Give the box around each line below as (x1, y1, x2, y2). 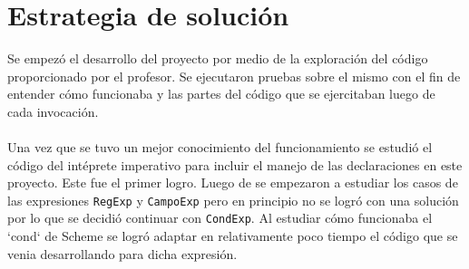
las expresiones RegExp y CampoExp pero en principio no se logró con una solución (7, 190, 459, 209)
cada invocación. (7, 101, 99, 120)
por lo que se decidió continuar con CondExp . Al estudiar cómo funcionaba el (7, 208, 433, 227)
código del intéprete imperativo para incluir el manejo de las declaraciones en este (7, 155, 463, 174)
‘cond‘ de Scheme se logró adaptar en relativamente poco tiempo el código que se (7, 226, 458, 245)
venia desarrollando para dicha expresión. (7, 244, 238, 263)
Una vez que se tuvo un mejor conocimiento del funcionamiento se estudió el (7, 137, 433, 156)
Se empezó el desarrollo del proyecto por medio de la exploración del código (7, 48, 428, 67)
